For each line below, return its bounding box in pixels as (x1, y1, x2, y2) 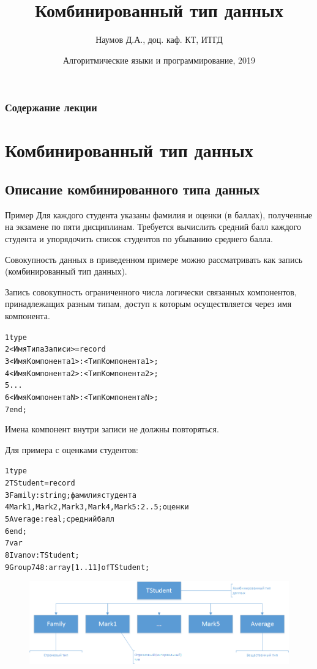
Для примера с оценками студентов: (5, 443, 138, 456)
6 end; (5, 527, 27, 536)
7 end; (5, 405, 27, 414)
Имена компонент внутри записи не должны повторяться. (5, 423, 219, 435)
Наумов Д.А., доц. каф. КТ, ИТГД (95, 33, 223, 46)
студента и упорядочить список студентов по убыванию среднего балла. (5, 232, 273, 245)
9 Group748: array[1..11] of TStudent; (5, 563, 150, 572)
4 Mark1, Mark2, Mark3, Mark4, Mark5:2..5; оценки (5, 503, 189, 512)
